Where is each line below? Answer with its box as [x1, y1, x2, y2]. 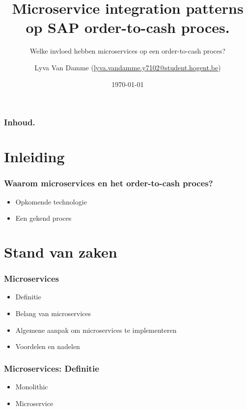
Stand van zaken [4, 241, 117, 262]
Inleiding [4, 146, 65, 167]
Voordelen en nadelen [15, 341, 80, 351]
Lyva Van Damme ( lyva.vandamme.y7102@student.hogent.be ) [34, 62, 221, 72]
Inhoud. [4, 116, 35, 128]
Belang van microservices [15, 308, 91, 318]
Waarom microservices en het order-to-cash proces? [4, 177, 213, 189]
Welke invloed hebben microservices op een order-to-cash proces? [29, 46, 226, 56]
